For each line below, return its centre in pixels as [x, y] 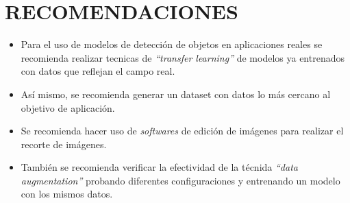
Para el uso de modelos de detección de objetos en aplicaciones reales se [172, 44]
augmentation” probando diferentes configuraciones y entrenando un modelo [180, 180]
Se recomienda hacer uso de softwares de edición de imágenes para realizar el [182, 131]
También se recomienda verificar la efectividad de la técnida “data [159, 167]
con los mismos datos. [67, 194]
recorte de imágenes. [64, 144]
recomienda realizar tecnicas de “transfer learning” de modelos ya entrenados [183, 57]
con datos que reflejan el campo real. [98, 71]
